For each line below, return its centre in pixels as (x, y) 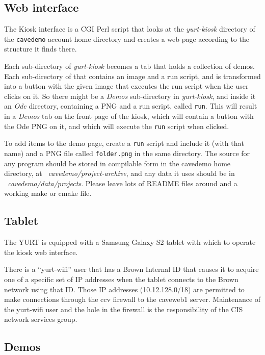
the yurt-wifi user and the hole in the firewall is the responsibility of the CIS (124, 309)
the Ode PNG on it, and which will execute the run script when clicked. (117, 126)
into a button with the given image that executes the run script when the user (126, 86)
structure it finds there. (41, 49)
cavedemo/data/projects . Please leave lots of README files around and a (123, 183)
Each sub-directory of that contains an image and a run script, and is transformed (132, 76)
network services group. (41, 319)
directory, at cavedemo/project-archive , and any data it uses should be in (120, 173)
